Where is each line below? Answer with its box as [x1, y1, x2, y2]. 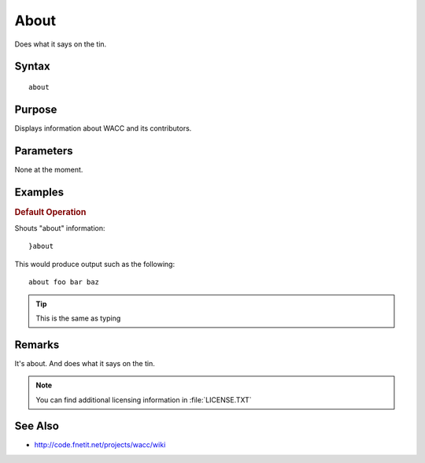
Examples [14, 185, 65, 198]
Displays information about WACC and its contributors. [14, 123, 192, 133]
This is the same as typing [35, 313, 121, 323]
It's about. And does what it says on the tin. [14, 358, 155, 368]
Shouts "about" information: [14, 223, 105, 232]
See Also [14, 420, 59, 433]
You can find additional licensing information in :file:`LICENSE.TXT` [35, 394, 252, 405]
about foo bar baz [28, 278, 100, 287]
